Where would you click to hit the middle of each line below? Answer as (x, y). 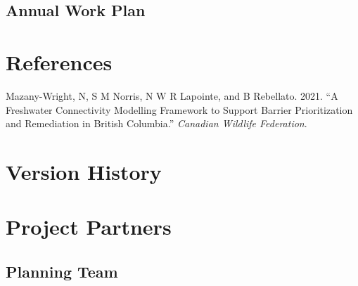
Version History (84, 171)
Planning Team (62, 271)
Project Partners (89, 227)
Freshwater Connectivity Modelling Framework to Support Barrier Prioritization (179, 109)
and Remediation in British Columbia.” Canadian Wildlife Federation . (156, 123)
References (59, 61)
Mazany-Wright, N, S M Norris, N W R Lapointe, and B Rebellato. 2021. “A (172, 95)
